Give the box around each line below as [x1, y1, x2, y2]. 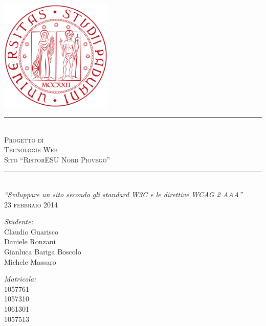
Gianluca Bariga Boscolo [4, 246, 81, 257]
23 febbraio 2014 [4, 199, 58, 209]
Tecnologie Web [4, 144, 58, 155]
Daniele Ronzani [4, 236, 56, 247]
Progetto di [4, 134, 44, 145]
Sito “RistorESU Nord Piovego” [4, 154, 110, 165]
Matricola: [4, 273, 36, 284]
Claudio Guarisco [4, 226, 59, 237]
